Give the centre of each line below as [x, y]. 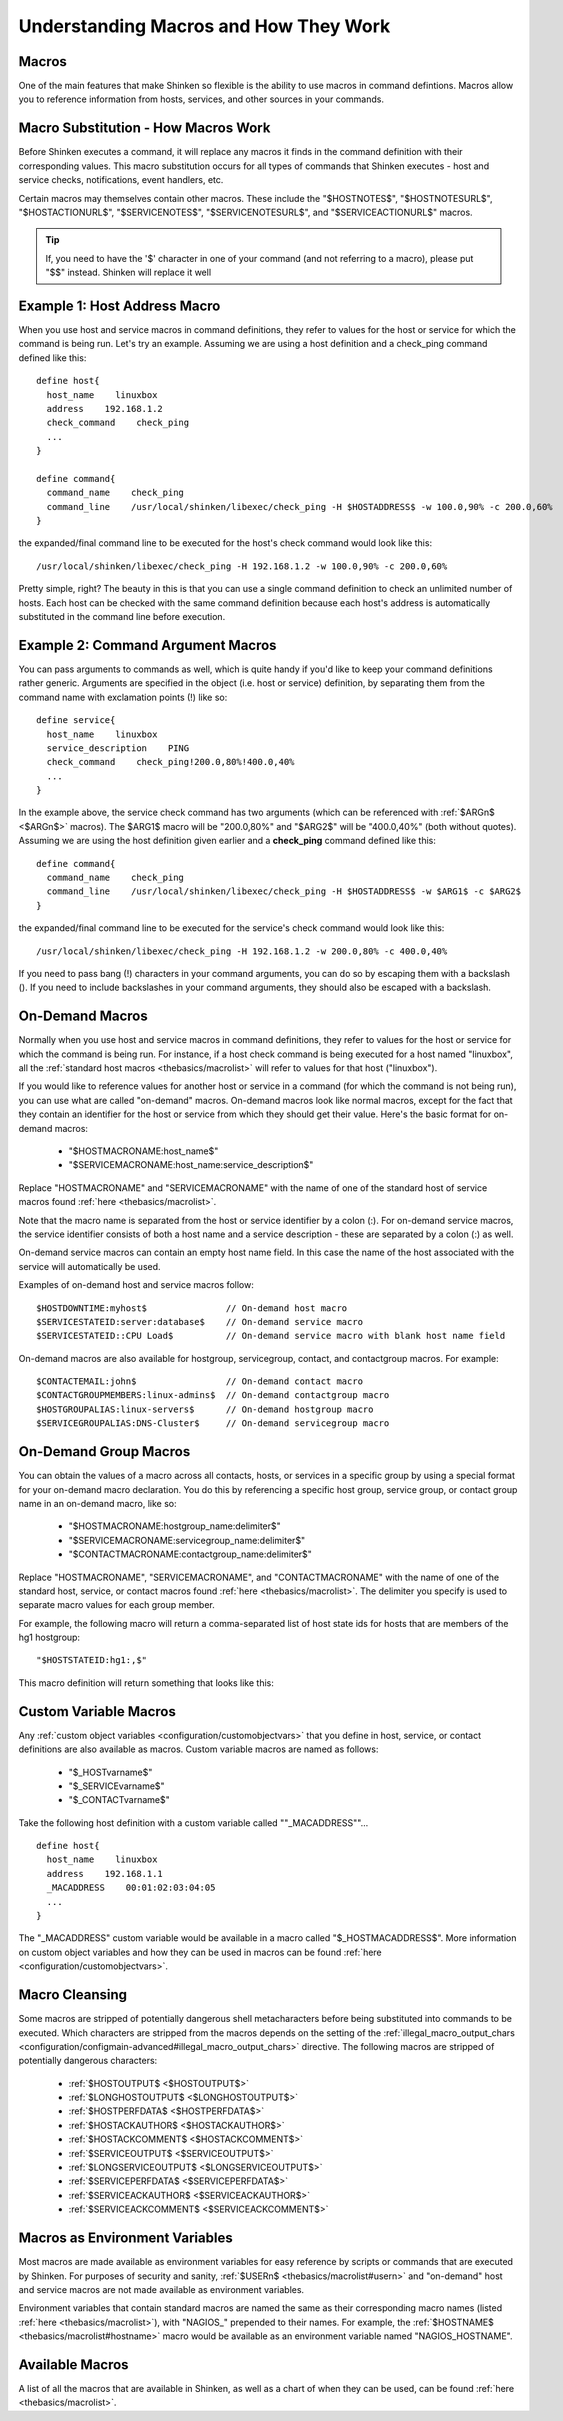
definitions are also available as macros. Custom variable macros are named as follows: [198, 1749]
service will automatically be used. [89, 1266]
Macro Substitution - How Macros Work [144, 128]
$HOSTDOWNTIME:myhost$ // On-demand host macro [192, 1308]
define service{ [76, 720]
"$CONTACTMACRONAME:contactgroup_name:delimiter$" [190, 1554]
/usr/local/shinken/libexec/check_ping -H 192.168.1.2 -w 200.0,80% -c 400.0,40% [242, 951]
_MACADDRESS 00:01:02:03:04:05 [131, 1888]
